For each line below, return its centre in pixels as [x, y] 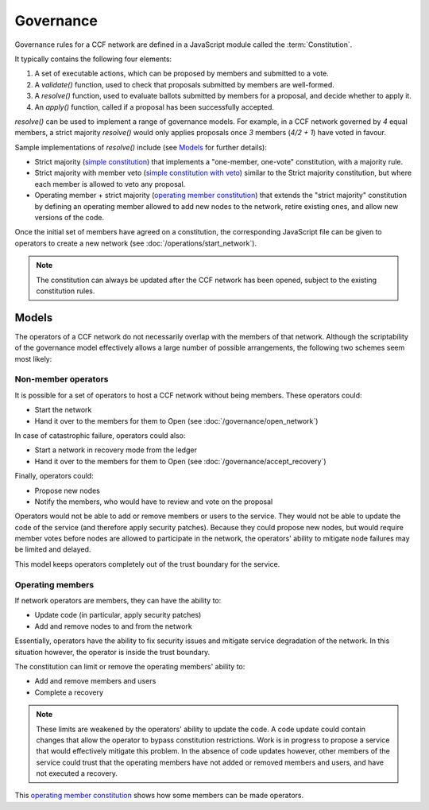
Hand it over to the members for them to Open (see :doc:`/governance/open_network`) [176, 421]
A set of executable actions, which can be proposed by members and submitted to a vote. [182, 74]
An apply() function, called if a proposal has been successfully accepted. [154, 107]
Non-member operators [62, 379]
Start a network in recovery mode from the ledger [116, 450]
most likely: [33, 358]
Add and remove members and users [95, 681]
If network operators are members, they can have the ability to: [118, 601]
